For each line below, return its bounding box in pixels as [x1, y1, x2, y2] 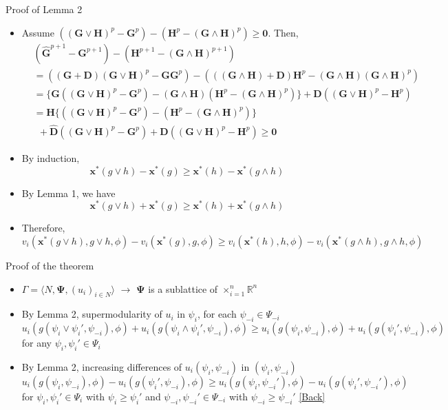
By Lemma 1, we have [21, 185, 116, 200]
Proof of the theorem [6, 258, 94, 272]
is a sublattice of [148, 281, 218, 296]
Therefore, [21, 221, 65, 235]
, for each [197, 307, 237, 321]
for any [21, 336, 52, 350]
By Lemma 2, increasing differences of [21, 359, 182, 373]
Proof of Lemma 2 [6, 2, 83, 16]
